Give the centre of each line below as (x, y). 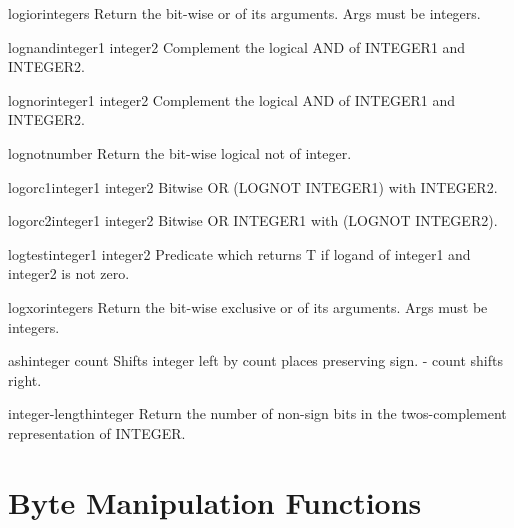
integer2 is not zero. (69, 273)
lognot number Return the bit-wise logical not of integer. (180, 152)
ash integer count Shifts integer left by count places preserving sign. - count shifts (255, 360)
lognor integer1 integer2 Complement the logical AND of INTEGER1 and (232, 99)
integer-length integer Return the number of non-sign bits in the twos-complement (257, 413)
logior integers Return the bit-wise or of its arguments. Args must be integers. (244, 13)
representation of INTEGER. (97, 432)
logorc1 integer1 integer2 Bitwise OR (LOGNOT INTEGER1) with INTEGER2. (253, 186)
